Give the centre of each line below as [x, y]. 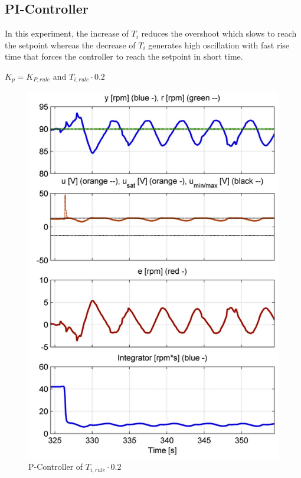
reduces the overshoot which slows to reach [219, 33]
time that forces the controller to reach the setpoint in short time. [124, 56]
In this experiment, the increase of [67, 33]
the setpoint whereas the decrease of [70, 45]
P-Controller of [56, 466]
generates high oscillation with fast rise [219, 45]
